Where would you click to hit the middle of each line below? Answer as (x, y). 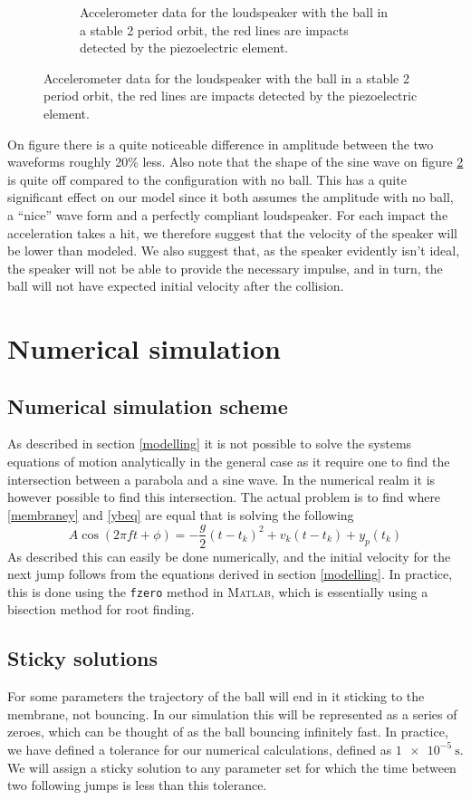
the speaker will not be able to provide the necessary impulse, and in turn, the (225, 268)
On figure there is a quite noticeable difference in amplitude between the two (221, 144)
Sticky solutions (82, 658)
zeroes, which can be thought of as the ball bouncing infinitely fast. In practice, (228, 732)
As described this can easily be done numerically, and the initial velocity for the (229, 556)
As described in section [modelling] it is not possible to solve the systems (210, 443)
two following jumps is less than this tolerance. (137, 785)
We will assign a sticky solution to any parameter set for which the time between (232, 767)
